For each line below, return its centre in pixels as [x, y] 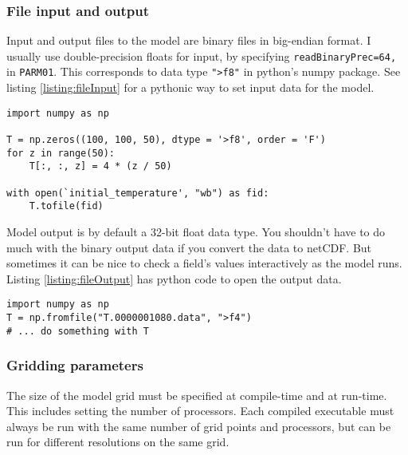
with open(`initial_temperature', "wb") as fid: [138, 193]
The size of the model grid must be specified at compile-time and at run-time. [197, 395]
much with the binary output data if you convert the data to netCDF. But [189, 247]
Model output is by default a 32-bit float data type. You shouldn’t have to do [196, 231]
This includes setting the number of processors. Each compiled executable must [200, 411]
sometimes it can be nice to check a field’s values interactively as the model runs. [204, 263]
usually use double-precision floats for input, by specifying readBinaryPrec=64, [202, 55]
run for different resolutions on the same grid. [118, 442]
